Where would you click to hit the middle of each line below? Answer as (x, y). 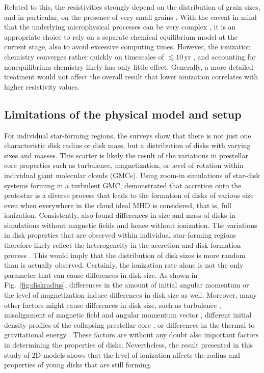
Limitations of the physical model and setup (123, 114)
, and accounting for (225, 56)
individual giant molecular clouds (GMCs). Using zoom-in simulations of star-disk (132, 175)
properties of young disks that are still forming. (78, 365)
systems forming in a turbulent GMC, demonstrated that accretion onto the (123, 185)
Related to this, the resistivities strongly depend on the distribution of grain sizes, (132, 7)
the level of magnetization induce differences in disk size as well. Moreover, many (130, 295)
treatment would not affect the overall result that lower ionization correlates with (131, 77)
